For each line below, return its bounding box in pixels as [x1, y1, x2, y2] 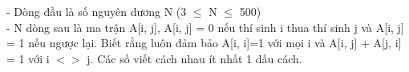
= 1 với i [6, 50, 50, 66]
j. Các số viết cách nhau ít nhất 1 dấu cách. [87, 50, 302, 66]
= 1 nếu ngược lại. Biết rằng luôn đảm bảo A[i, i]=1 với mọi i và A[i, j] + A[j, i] [6, 34, 402, 51]
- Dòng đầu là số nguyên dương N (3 [6, 3, 187, 19]
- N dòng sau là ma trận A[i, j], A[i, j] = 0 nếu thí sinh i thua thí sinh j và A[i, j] [6, 18, 404, 35]
